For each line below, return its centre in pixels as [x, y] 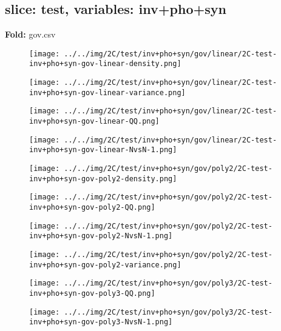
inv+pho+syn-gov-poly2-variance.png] [105, 265]
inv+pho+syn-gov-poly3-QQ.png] [92, 293]
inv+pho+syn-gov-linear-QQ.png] [94, 122]
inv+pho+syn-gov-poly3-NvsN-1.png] [101, 322]
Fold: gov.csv [30, 34]
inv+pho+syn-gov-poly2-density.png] [103, 179]
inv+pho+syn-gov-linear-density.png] [105, 64]
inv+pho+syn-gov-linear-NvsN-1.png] [103, 150]
